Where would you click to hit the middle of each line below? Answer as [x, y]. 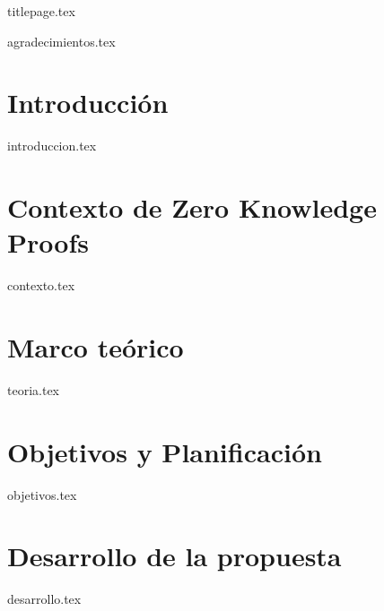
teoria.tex [33, 389]
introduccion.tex [52, 146]
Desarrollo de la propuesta [175, 556]
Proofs [48, 242]
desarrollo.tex [44, 599]
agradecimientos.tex [61, 41]
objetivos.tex [42, 494]
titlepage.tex [41, 11]
